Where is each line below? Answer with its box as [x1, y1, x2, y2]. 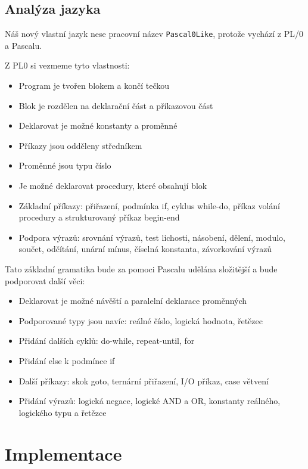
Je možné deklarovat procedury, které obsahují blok [18, 179, 207, 192]
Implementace [5, 441, 122, 465]
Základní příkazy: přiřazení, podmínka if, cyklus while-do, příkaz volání [18, 199, 281, 212]
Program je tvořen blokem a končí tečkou [18, 79, 170, 92]
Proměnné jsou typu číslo [18, 159, 111, 172]
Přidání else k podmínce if [18, 354, 115, 366]
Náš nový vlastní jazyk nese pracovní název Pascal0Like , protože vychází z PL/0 [5, 27, 303, 40]
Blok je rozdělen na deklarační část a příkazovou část [18, 99, 213, 111]
